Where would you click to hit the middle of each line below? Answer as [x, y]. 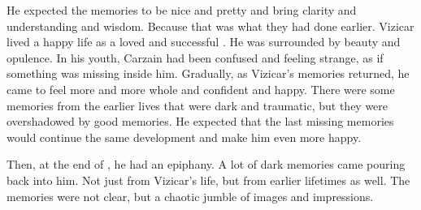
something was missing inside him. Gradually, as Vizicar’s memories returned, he [208, 73]
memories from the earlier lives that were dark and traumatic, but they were [197, 105]
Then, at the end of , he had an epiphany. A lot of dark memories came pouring [206, 164]
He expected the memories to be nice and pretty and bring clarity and [182, 10]
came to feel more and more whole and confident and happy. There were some [201, 89]
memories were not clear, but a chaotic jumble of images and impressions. [190, 196]
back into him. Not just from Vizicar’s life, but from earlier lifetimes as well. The [208, 180]
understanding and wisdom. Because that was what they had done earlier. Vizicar [210, 26]
